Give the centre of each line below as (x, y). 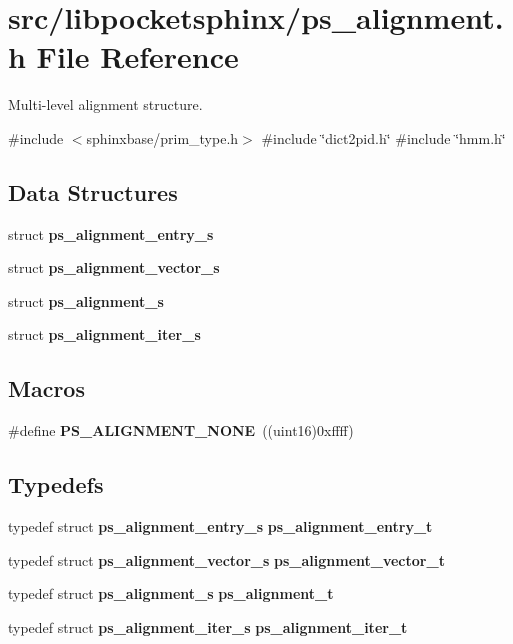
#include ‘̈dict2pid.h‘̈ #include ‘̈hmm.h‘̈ (383, 137)
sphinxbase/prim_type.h (162, 137)
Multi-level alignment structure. (105, 104)
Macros (46, 388)
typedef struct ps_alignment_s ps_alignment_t (171, 593)
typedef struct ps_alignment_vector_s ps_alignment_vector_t (226, 559)
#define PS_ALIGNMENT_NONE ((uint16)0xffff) (181, 430)
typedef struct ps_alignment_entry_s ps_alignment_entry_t (220, 526)
